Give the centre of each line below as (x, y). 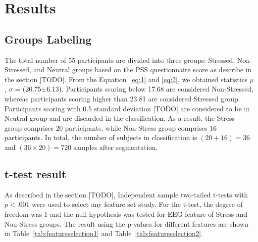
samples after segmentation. (116, 147)
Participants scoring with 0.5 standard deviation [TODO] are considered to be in (127, 108)
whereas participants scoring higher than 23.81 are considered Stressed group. (122, 98)
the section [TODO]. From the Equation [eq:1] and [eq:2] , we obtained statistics (126, 79)
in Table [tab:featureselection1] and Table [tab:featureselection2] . (104, 233)
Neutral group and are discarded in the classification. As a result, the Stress (120, 118)
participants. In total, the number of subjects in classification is (101, 137)
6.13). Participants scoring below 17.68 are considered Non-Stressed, (150, 89)
